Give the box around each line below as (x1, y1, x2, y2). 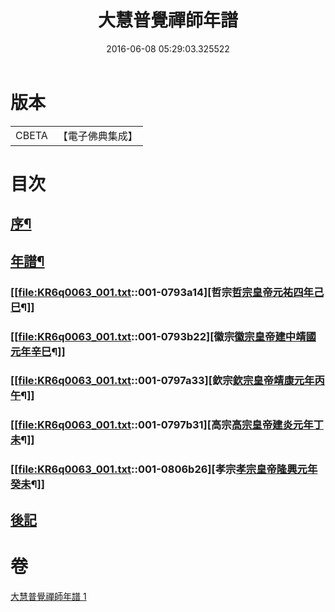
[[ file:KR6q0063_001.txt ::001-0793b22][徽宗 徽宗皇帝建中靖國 (10, 329, 317, 343)
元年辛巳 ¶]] (10, 344, 66, 358)
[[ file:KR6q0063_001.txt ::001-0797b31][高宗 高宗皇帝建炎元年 (10, 418, 314, 432)
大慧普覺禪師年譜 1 (10, 590, 87, 602)
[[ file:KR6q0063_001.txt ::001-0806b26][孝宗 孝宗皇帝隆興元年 (10, 462, 318, 476)
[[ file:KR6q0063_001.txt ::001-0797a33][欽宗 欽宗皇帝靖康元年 (10, 374, 315, 388)
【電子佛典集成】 (57, 129, 138, 143)
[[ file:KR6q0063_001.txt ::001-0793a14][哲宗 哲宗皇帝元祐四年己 (10, 285, 325, 299)
